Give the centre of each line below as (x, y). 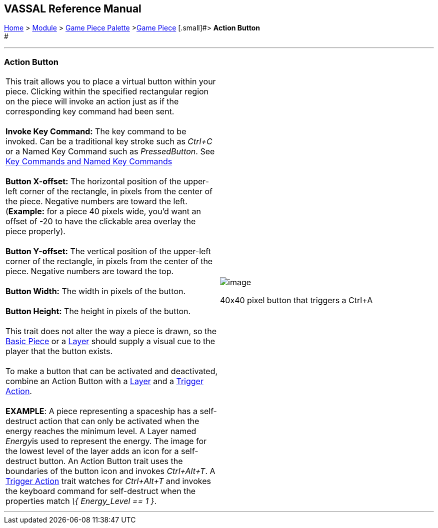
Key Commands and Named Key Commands (89, 162)
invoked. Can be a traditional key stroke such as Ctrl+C (109, 142)
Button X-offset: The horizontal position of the (93, 182)
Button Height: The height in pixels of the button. (98, 311)
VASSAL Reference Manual (73, 9)
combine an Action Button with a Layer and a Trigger (104, 381)
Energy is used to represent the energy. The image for (106, 441)
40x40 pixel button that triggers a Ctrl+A (296, 300)
